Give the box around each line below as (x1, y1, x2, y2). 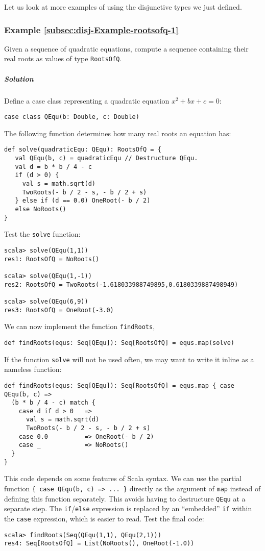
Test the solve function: (4, 229, 81, 239)
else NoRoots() (15, 206, 66, 213)
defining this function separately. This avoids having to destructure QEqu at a (4, 493, 246, 504)
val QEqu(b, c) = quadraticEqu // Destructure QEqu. (15, 155, 198, 162)
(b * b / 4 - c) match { (11, 399, 95, 407)
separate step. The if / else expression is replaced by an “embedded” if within (4, 503, 252, 514)
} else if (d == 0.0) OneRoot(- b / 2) (15, 197, 151, 205)
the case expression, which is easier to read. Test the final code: (4, 513, 204, 523)
